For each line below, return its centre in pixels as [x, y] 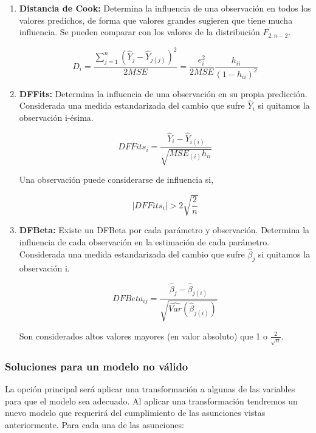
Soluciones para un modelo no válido [97, 366]
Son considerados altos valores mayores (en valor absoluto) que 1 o [143, 336]
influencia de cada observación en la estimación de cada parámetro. [144, 242]
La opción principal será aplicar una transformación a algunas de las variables [150, 388]
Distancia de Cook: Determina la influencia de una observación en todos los [165, 8]
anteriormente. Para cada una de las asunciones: [94, 424]
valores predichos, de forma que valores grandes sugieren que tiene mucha [156, 20]
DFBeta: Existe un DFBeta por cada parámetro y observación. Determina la [164, 230]
